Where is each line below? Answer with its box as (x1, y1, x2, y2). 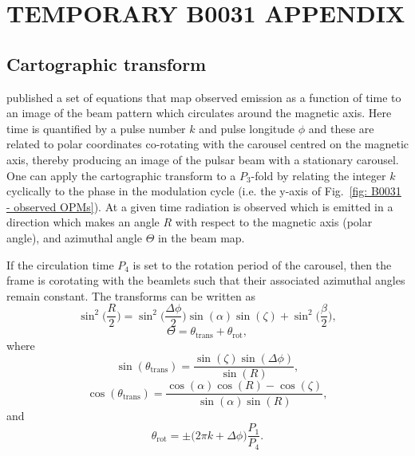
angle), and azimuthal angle (6, 229, 142, 246)
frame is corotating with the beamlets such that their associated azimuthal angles (6, 272, 405, 289)
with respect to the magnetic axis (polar (175, 214, 373, 230)
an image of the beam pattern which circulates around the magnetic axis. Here (6, 104, 392, 121)
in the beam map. (157, 229, 245, 246)
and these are (308, 120, 374, 136)
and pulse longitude (199, 120, 295, 136)
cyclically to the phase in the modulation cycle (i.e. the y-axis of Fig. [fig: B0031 (6, 183, 401, 199)
